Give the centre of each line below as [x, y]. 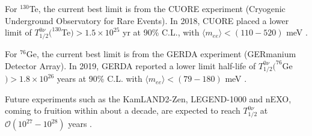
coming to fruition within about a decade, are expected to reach [123, 110]
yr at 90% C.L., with [161, 32]
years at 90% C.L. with [99, 79]
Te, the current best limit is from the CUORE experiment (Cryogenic [157, 8]
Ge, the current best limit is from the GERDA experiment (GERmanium [161, 53]
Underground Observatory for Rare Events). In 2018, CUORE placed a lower [147, 20]
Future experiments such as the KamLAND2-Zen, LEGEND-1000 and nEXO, [148, 98]
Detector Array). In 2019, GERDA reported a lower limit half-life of [130, 65]
